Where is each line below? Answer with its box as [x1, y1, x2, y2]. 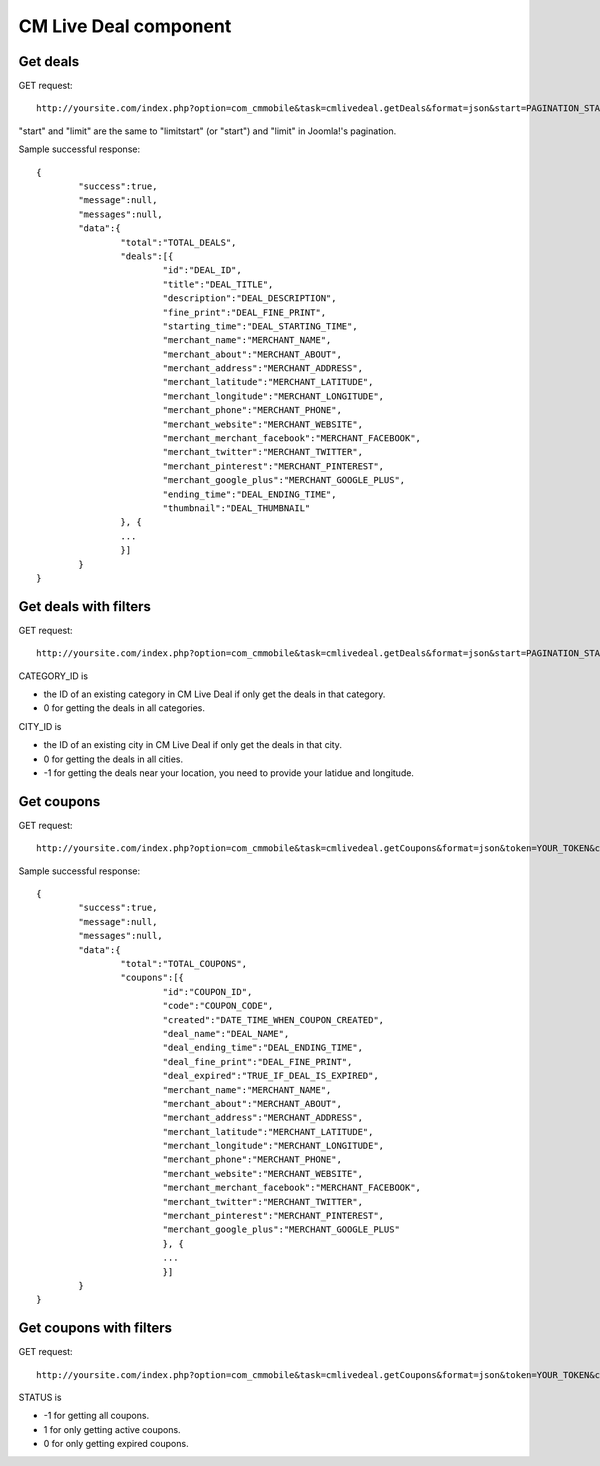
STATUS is [18, 1391, 62, 1404]
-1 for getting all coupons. [43, 1410, 150, 1422]
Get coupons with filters [18, 1320, 173, 1337]
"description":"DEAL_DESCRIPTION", [162, 293, 337, 304]
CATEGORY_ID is [18, 670, 89, 682]
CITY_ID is [18, 720, 62, 732]
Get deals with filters [18, 598, 152, 615]
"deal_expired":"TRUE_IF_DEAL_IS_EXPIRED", [162, 1070, 379, 1082]
